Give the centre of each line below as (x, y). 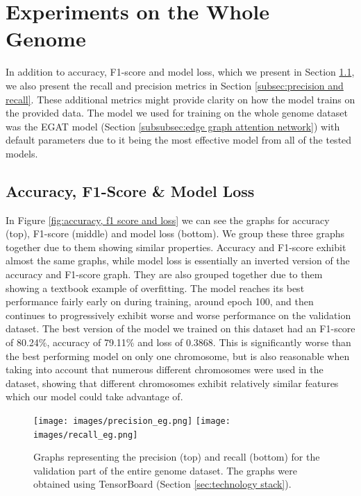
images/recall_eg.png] (86, 435)
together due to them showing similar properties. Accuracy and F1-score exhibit (176, 247)
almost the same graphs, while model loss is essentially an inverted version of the (178, 260)
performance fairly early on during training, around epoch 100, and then (160, 301)
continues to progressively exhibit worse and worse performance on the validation (178, 315)
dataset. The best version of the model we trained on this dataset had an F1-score (180, 328)
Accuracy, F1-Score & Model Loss (130, 190)
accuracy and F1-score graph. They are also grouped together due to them (164, 274)
